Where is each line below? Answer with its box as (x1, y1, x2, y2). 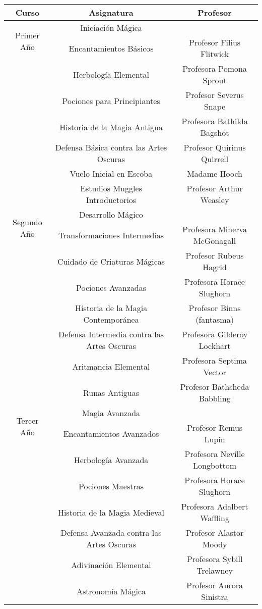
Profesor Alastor (185, 527, 244, 538)
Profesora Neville (184, 448, 245, 460)
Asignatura (89, 7, 134, 18)
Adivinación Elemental (71, 559, 151, 571)
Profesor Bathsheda (180, 381, 249, 392)
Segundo (13, 216, 42, 228)
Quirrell (201, 153, 229, 165)
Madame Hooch (187, 168, 242, 179)
